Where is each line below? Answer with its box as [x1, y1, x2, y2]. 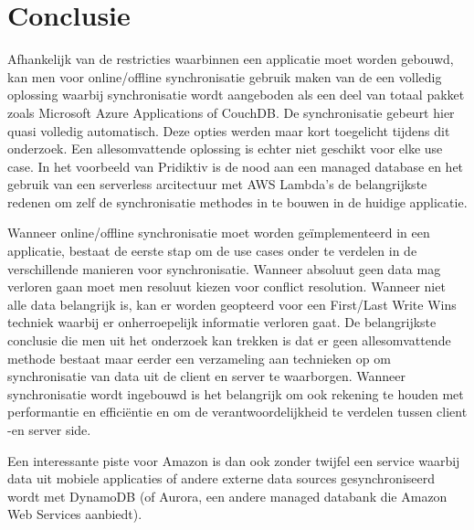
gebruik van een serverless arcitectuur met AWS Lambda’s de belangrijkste [7, 175, 427, 194]
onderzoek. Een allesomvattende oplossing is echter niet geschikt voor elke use [7, 139, 443, 158]
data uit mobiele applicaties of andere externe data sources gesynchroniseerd [7, 469, 436, 488]
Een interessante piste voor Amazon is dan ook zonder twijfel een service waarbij [7, 450, 460, 470]
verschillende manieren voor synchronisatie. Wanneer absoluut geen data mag [7, 259, 441, 278]
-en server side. [7, 420, 91, 439]
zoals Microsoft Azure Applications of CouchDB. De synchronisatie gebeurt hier [7, 102, 455, 122]
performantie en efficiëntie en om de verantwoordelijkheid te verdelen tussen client [7, 402, 468, 421]
